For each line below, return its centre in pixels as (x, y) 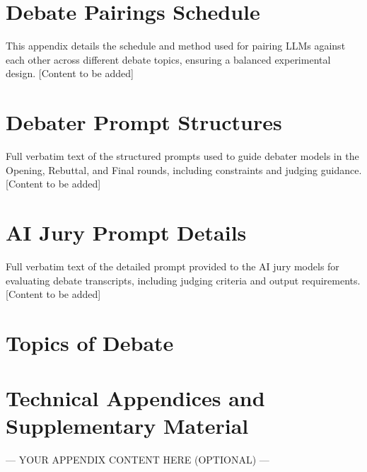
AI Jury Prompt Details (126, 232)
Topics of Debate (90, 342)
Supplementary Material (127, 426)
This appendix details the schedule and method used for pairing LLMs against (176, 46)
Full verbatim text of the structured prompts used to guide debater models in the (182, 156)
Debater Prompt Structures (144, 122)
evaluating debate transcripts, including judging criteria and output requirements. (183, 280)
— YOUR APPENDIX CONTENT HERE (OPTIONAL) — (138, 460)
